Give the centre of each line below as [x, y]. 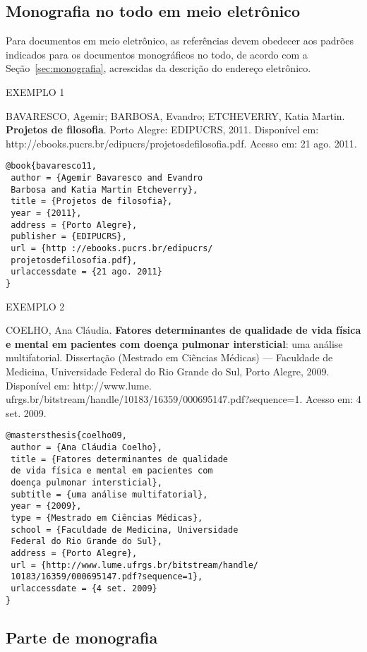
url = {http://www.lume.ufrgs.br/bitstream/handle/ [134, 565]
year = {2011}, [46, 213]
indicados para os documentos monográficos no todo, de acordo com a [157, 54]
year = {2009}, [46, 506]
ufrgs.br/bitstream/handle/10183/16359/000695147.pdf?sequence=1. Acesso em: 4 [183, 399]
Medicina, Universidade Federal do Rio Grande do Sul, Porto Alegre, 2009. [168, 371]
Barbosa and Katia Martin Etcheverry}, [104, 189]
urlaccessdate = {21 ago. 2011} [86, 272]
